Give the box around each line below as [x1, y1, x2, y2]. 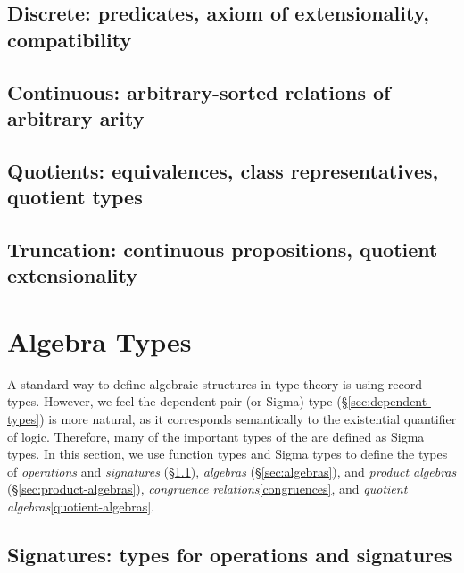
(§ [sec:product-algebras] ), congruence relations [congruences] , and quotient [7, 479, 408, 498]
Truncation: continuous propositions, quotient [7, 235, 438, 262]
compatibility [7, 25, 132, 53]
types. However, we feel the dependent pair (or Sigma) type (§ [7, 392, 348, 411]
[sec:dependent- [347, 392, 431, 411]
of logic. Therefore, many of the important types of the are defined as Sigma [7, 427, 425, 445]
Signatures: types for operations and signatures [7, 540, 452, 568]
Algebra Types [7, 322, 192, 359]
